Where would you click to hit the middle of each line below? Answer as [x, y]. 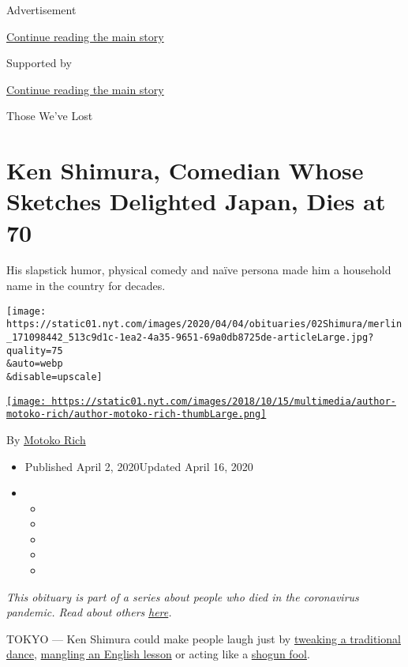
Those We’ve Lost [50, 116]
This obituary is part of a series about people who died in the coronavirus [183, 596]
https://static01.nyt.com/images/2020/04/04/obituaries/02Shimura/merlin [204, 324]
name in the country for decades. [86, 286]
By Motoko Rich [46, 439]
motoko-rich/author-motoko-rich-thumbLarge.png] [137, 415]
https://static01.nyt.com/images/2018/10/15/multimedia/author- [224, 401]
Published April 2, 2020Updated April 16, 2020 [139, 466]
